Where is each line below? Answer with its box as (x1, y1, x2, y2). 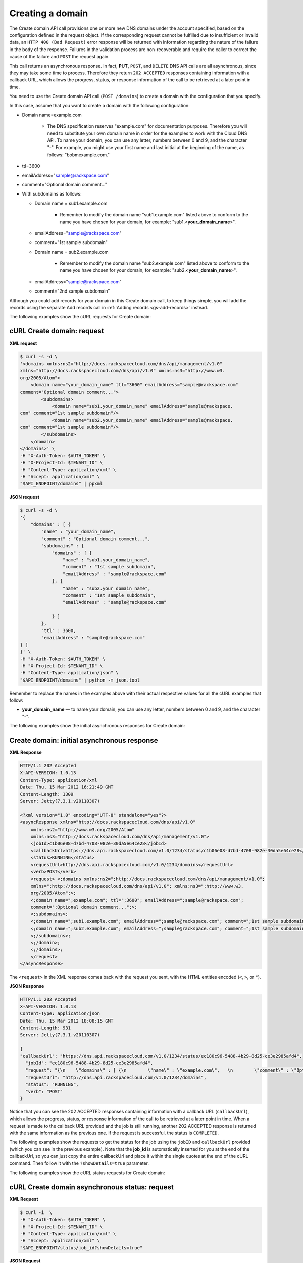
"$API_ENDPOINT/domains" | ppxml (20, 481, 103, 487)
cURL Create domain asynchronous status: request (9, 1183, 174, 1191)
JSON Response (9, 983, 44, 989)
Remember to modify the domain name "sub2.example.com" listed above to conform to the (60, 260, 249, 266)
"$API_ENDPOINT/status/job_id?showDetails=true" (20, 1245, 143, 1250)
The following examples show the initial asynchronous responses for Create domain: (9, 723, 185, 729)
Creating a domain (9, 8, 88, 19)
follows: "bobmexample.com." (47, 152, 110, 158)
